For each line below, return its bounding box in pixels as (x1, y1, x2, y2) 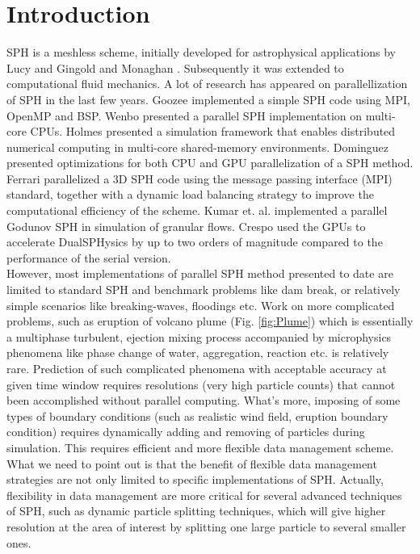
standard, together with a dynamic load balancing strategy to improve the (6, 186, 374, 203)
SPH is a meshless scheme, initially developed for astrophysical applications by (6, 44, 396, 61)
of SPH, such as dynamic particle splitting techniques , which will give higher (6, 502, 386, 519)
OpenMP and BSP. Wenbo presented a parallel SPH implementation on (6, 107, 363, 124)
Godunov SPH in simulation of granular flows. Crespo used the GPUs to (6, 217, 366, 234)
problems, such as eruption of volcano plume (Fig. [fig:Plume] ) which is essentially (6, 313, 414, 329)
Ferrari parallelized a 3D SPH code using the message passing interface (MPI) (6, 170, 393, 187)
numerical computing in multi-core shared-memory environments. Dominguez (6, 138, 389, 155)
